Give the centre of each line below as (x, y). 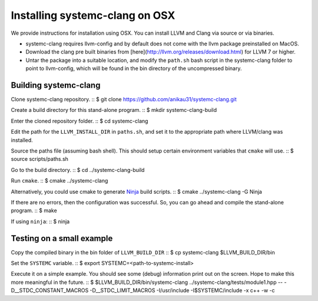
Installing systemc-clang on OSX (93, 15)
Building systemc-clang (56, 85)
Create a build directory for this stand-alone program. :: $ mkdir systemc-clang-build (114, 110)
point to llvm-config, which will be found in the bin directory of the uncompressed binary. (134, 68)
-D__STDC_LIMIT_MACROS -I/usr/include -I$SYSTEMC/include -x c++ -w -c (182, 290)
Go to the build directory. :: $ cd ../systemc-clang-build (78, 170)
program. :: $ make (34, 211)
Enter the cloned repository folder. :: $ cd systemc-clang (79, 121)
